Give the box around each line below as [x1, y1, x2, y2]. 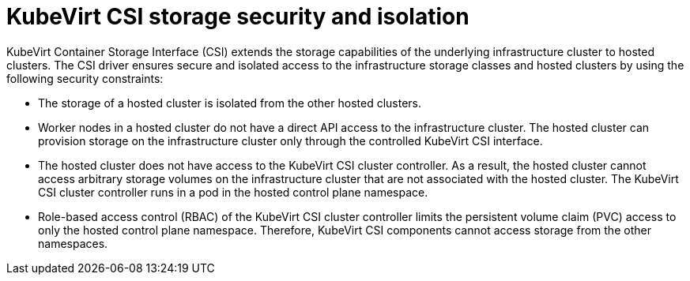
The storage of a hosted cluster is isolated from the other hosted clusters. [38, 96, 422, 110]
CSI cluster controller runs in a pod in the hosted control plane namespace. [38, 185, 428, 199]
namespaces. [38, 236, 108, 250]
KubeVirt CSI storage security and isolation [6, 3, 469, 30]
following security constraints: [6, 71, 164, 85]
